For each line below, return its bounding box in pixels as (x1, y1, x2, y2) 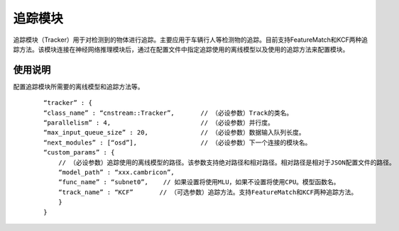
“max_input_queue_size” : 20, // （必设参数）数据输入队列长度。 (43, 128, 305, 137)
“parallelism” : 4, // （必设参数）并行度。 (43, 119, 275, 127)
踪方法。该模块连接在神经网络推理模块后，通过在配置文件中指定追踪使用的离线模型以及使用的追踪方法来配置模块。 (13, 45, 349, 53)
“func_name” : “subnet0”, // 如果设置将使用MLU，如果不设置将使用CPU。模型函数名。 (58, 178, 340, 186)
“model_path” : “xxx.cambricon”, (58, 168, 175, 176)
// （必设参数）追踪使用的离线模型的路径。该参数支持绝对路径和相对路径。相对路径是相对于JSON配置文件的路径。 (58, 158, 395, 167)
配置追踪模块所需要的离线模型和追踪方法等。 (13, 82, 144, 91)
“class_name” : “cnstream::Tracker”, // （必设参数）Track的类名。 (43, 108, 293, 117)
